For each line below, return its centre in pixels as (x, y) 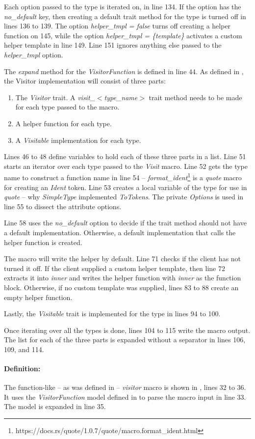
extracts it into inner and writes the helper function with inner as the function (123, 278)
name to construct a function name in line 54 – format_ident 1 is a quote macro (123, 177)
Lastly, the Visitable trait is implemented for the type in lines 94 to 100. (112, 314)
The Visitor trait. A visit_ (55, 97)
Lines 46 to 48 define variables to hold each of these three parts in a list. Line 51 (125, 156)
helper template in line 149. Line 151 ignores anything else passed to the (113, 45)
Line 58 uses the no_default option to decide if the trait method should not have (125, 223)
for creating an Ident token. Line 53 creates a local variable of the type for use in (126, 187)
